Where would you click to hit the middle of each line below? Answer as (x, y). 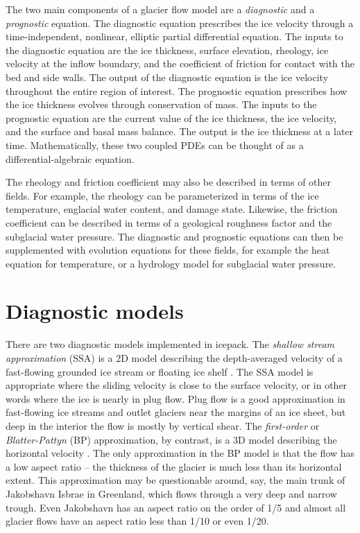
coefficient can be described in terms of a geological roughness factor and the (169, 222)
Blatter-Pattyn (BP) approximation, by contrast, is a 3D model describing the (171, 439)
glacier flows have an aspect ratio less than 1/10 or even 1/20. (137, 521)
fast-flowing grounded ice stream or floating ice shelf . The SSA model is (160, 371)
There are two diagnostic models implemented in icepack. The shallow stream (170, 344)
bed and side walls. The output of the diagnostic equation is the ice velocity (167, 77)
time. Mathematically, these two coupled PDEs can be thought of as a (155, 145)
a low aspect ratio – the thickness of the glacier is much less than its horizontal (174, 466)
